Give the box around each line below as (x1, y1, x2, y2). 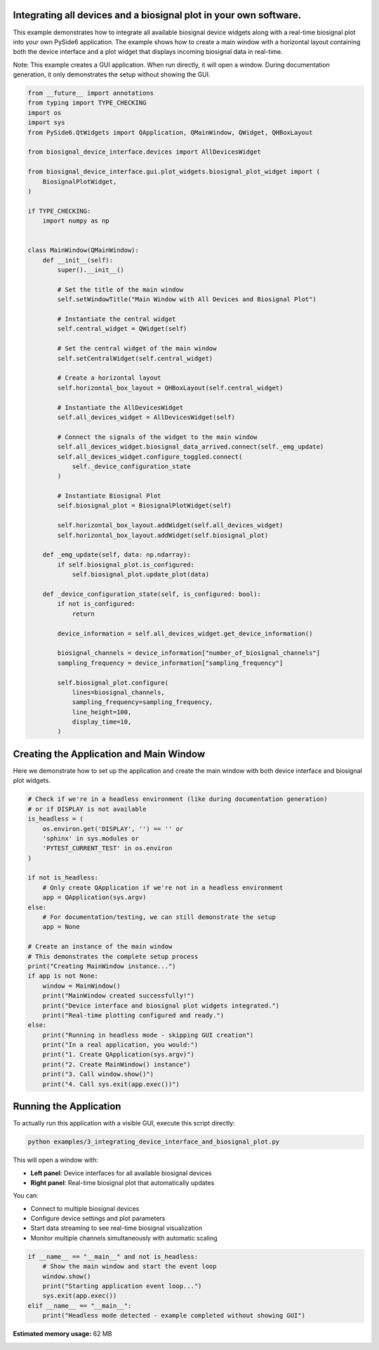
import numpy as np (42, 217, 110, 225)
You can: (13, 1191, 39, 1200)
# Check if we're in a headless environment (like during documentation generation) (27, 795, 328, 803)
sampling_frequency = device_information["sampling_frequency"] (57, 659, 284, 667)
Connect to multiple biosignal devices (30, 1204, 140, 1212)
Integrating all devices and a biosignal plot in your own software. (13, 9, 302, 21)
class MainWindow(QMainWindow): (27, 246, 140, 254)
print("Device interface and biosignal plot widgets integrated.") (42, 1001, 280, 1010)
